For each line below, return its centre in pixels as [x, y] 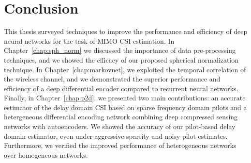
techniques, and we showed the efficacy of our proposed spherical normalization [121, 59]
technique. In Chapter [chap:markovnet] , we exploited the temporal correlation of [125, 69]
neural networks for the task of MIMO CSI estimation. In [89, 41]
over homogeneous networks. [46, 155]
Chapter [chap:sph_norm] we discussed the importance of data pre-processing [120, 50]
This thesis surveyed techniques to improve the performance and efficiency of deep [126, 31]
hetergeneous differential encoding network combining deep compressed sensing [121, 117]
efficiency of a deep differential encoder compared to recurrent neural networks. [121, 88]
